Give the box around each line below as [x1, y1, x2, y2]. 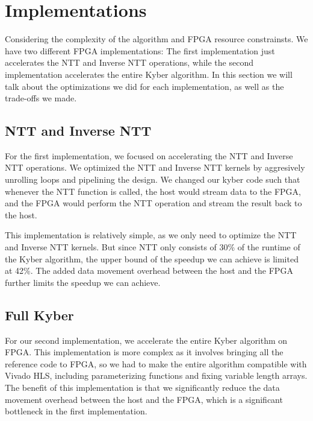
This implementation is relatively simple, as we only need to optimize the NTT [5, 229, 297, 241]
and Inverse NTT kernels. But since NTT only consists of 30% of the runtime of [5, 241, 300, 253]
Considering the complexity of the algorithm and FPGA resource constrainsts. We [5, 33, 308, 45]
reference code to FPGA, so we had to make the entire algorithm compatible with [5, 357, 307, 370]
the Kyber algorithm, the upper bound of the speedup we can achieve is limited [5, 252, 299, 265]
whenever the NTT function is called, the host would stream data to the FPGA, [5, 185, 301, 197]
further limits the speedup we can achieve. [5, 276, 161, 288]
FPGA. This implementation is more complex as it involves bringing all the [5, 346, 284, 358]
